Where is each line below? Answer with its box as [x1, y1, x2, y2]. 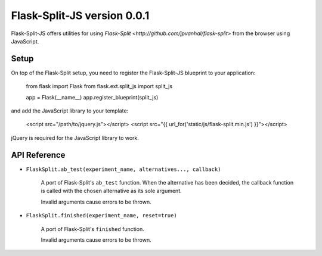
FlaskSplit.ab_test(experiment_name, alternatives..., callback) [26, 166, 221, 173]
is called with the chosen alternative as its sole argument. [41, 188, 182, 195]
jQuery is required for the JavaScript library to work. [11, 134, 140, 141]
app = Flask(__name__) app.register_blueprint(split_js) [26, 93, 159, 101]
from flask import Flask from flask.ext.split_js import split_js [26, 83, 173, 90]
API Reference [11, 149, 66, 160]
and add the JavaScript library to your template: [11, 107, 129, 114]
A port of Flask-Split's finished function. [41, 225, 144, 232]
